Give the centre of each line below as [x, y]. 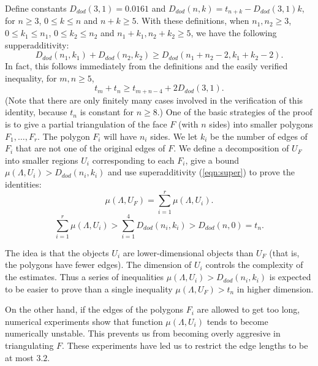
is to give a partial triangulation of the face [86, 124]
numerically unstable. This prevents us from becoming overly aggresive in [143, 333]
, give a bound [212, 160]
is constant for [107, 112]
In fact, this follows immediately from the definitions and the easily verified [146, 66]
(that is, [284, 252]
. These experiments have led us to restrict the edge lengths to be [185, 345]
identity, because [36, 112]
